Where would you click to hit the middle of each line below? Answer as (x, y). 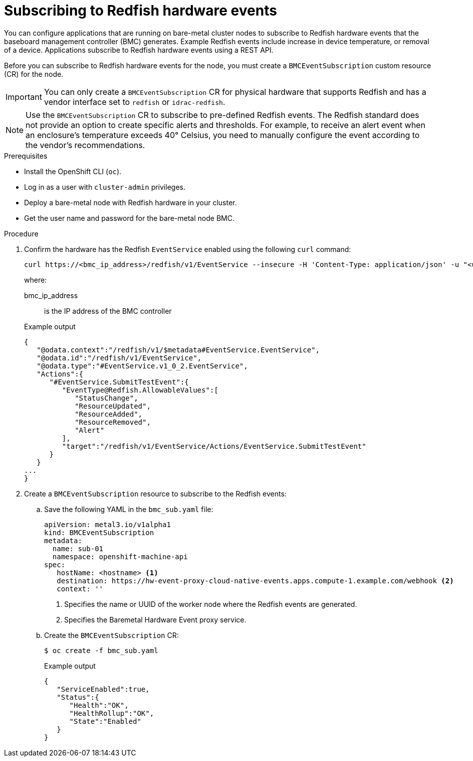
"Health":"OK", (99, 705)
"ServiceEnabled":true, (103, 689)
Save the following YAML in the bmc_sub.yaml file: (129, 509)
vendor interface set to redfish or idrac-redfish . (135, 102)
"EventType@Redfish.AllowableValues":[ (140, 390)
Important (24, 97)
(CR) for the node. (34, 74)
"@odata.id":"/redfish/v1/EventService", (119, 358)
